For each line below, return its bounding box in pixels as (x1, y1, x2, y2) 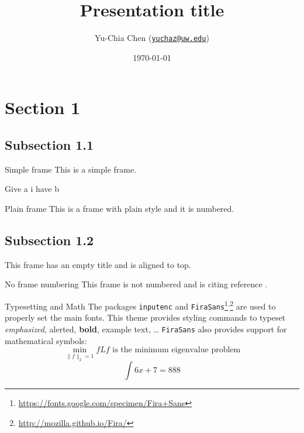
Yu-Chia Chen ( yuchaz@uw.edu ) (95, 32, 209, 44)
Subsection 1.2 (5, 231, 94, 249)
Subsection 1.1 (5, 135, 94, 153)
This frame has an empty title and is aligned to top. (5, 258, 191, 270)
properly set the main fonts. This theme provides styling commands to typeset (5, 311, 286, 324)
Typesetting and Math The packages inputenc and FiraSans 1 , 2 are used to (5, 298, 276, 312)
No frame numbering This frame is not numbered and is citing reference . (5, 278, 268, 290)
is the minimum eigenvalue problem (112, 346, 241, 355)
